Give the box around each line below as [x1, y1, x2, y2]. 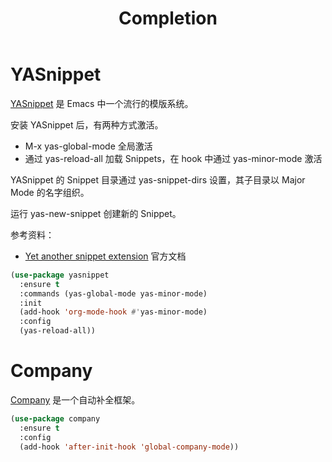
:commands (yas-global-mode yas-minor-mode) [19, 288, 208, 299]
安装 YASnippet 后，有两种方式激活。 [10, 118, 164, 131]
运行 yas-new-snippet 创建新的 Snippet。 [10, 207, 182, 219]
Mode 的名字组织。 [10, 186, 90, 198]
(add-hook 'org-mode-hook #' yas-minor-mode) [19, 307, 208, 317]
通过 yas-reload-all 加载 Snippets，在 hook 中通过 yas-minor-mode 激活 [24, 152, 323, 164]
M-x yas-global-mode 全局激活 [24, 140, 153, 152]
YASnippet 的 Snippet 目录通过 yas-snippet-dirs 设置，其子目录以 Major [10, 173, 306, 186]
